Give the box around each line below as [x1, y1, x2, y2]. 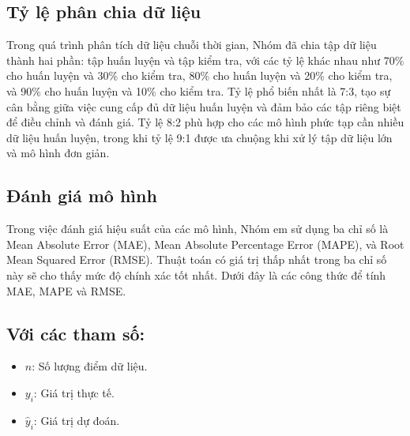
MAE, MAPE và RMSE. [6, 282, 126, 299]
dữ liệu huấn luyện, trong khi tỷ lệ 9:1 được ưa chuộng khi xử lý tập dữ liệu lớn [6, 129, 393, 145]
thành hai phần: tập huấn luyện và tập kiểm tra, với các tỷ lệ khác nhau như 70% [6, 51, 404, 68]
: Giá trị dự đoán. [33, 412, 120, 428]
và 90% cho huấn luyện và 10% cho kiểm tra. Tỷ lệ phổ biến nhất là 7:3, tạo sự [6, 82, 391, 99]
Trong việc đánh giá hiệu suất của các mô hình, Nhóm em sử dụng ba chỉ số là [6, 220, 389, 237]
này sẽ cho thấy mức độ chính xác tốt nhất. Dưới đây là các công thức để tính [6, 266, 386, 283]
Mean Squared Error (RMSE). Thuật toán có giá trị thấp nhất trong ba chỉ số [6, 251, 387, 268]
